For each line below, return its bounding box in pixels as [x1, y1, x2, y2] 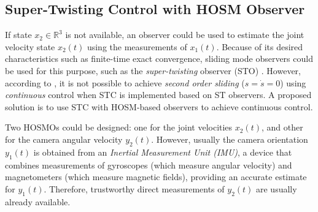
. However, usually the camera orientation [151, 132, 308, 145]
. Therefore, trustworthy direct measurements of [44, 182, 225, 195]
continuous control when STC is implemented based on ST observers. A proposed [5, 88, 312, 101]
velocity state [5, 40, 55, 53]
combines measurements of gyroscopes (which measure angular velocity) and [5, 158, 292, 171]
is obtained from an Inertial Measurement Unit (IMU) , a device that [33, 145, 292, 158]
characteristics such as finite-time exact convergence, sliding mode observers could [5, 52, 313, 65]
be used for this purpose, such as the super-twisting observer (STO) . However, [5, 64, 301, 77]
